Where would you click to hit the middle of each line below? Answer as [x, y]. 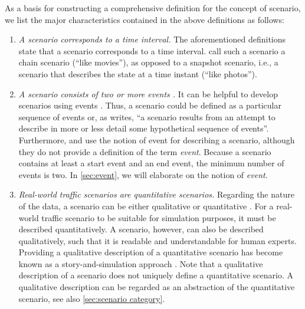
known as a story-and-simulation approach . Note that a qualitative [141, 263]
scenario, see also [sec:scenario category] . [92, 298]
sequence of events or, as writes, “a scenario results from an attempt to [147, 116]
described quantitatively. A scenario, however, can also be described [141, 229]
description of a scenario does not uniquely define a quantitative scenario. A [156, 275]
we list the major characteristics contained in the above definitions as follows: [145, 19]
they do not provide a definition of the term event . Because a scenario [145, 151]
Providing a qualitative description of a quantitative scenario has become [151, 252]
